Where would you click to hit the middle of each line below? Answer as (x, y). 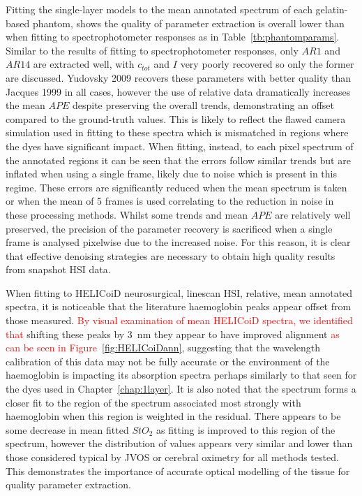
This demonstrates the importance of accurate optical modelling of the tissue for (178, 471)
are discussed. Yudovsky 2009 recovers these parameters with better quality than (179, 77)
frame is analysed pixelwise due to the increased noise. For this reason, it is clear (178, 242)
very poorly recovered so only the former (267, 64)
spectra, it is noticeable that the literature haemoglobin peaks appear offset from (179, 306)
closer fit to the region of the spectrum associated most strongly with (153, 402)
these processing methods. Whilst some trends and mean (127, 214)
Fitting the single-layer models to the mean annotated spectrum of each (159, 9)
